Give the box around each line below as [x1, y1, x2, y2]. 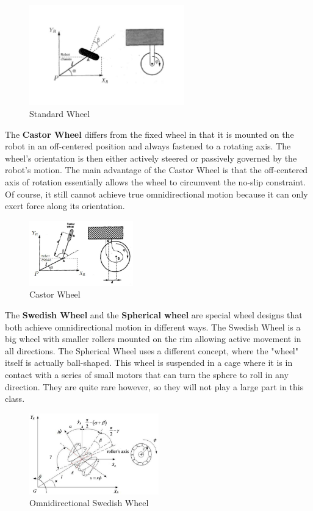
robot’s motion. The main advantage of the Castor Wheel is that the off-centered [5, 163, 308, 176]
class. [5, 392, 25, 405]
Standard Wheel [29, 107, 90, 120]
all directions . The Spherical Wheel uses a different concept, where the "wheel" [5, 344, 298, 357]
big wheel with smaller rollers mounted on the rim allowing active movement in [5, 332, 301, 345]
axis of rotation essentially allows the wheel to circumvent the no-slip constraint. [5, 176, 306, 188]
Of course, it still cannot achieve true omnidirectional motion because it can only [5, 187, 308, 200]
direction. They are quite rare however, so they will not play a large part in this [5, 380, 304, 393]
